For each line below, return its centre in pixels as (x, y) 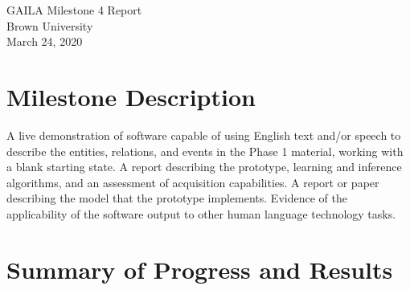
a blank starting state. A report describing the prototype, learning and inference (204, 167)
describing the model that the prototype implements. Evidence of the (177, 198)
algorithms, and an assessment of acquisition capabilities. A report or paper (193, 182)
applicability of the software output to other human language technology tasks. (201, 213)
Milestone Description (131, 96)
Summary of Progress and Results (200, 269)
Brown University (50, 25)
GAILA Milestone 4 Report (74, 10)
